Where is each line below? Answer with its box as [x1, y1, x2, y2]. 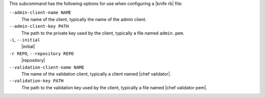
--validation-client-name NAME [9, 64, 84, 70]
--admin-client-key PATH [9, 23, 69, 29]
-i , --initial [9, 37, 40, 42]
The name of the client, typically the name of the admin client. [21, 16, 147, 22]
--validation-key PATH [9, 78, 64, 84]
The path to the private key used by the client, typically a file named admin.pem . [21, 30, 185, 36]
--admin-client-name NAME [9, 10, 72, 16]
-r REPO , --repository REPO [9, 50, 74, 56]
